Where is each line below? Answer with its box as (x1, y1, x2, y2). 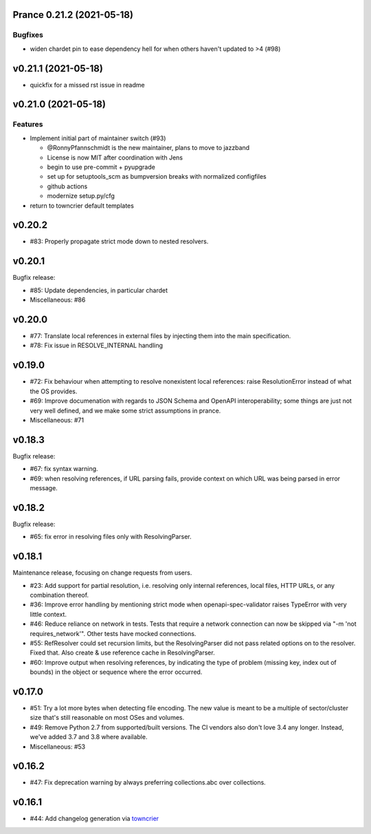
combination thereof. (30, 591, 89, 599)
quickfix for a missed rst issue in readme (30, 80, 145, 89)
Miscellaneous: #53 (30, 743, 86, 751)
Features (12, 120, 43, 129)
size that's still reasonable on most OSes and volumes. (30, 714, 185, 722)
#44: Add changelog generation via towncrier (30, 815, 159, 823)
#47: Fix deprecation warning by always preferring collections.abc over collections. (30, 778, 266, 787)
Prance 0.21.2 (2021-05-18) (12, 9, 134, 21)
